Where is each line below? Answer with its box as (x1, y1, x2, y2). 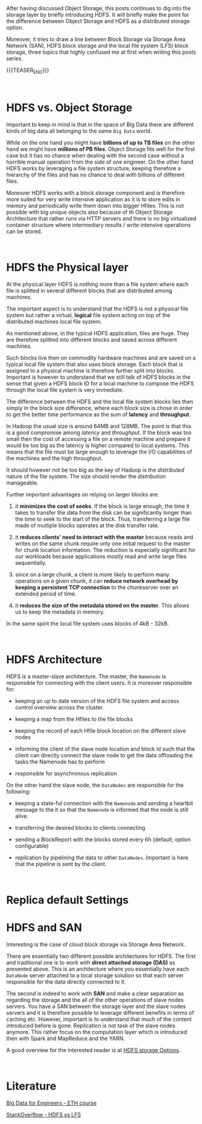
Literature (6, 1079, 57, 1093)
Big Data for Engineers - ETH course (6, 1099, 97, 1106)
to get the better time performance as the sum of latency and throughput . (6, 411, 191, 418)
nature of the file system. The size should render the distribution (6, 472, 166, 480)
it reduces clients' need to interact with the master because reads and (14, 533, 194, 541)
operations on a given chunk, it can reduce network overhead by (14, 577, 178, 584)
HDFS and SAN (6, 920, 83, 934)
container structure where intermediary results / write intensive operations (6, 221, 191, 228)
